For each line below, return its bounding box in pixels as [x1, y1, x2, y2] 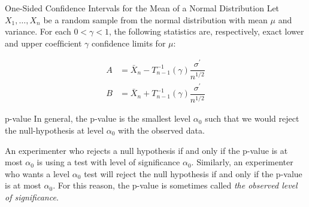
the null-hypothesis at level [5, 124, 104, 136]
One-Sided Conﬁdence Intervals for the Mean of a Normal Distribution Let [5, 2, 280, 14]
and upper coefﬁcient [5, 36, 82, 49]
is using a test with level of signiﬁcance [37, 156, 180, 168]
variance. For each [5, 25, 71, 38]
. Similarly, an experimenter [191, 156, 293, 168]
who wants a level [5, 167, 70, 180]
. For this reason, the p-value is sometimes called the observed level [53, 179, 298, 191]
